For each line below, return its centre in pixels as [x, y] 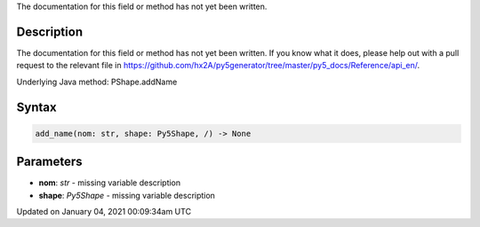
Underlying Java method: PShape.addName [97, 82]
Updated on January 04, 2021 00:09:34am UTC [104, 211]
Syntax [36, 107]
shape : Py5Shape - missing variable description [127, 195]
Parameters [49, 162]
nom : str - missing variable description [110, 183]
